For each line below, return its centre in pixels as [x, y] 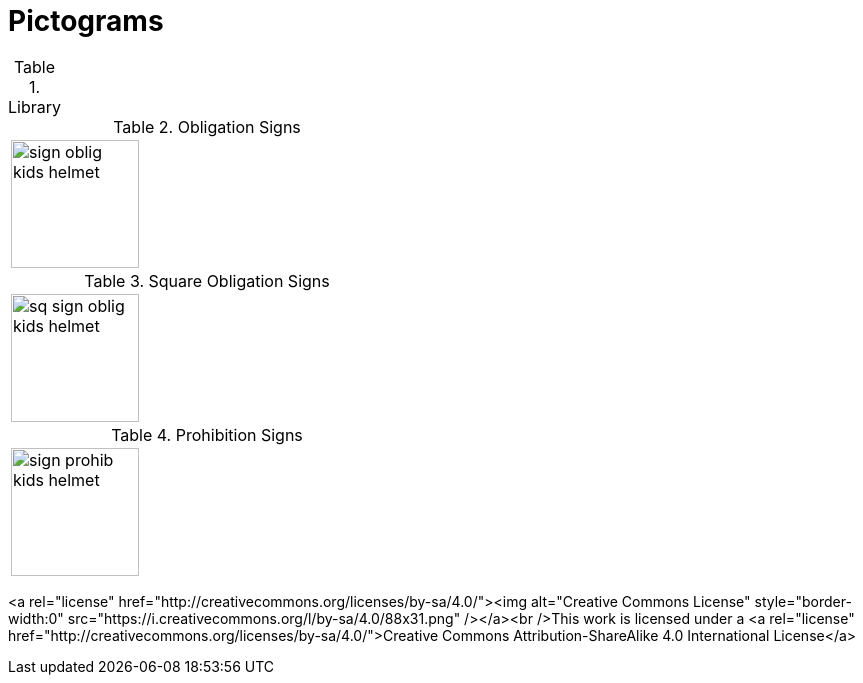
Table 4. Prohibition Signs [207, 434]
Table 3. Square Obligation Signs [207, 280]
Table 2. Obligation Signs [207, 126]
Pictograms [86, 21]
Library [34, 106]
